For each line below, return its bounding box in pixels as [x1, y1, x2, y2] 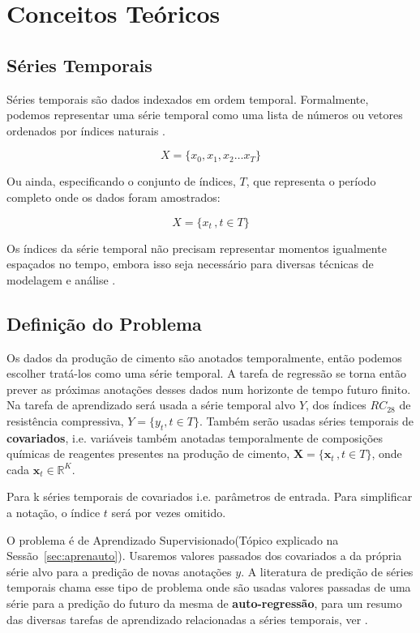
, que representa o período [246, 173, 376, 190]
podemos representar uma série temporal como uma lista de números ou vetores [6, 106, 403, 123]
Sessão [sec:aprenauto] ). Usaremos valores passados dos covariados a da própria [6, 547, 402, 564]
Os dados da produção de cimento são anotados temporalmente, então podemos [6, 349, 402, 366]
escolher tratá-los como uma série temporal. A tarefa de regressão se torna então [6, 365, 407, 382]
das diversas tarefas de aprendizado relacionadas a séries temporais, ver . [6, 610, 368, 627]
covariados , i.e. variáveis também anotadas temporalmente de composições [6, 429, 384, 446]
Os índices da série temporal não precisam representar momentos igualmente [6, 239, 387, 256]
